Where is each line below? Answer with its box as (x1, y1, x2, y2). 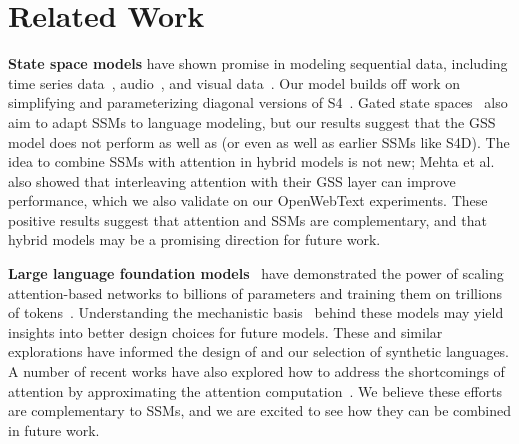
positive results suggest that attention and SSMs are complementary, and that (8, 209, 487, 230)
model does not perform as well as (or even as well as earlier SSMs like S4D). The (8, 131, 510, 152)
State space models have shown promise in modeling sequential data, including (8, 53, 508, 74)
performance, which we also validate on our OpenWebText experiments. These (8, 190, 488, 211)
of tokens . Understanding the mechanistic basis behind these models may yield (8, 302, 504, 323)
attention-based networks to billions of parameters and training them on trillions (8, 282, 503, 303)
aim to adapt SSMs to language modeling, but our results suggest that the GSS (8, 111, 496, 132)
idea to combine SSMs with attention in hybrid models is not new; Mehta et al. (8, 151, 495, 172)
